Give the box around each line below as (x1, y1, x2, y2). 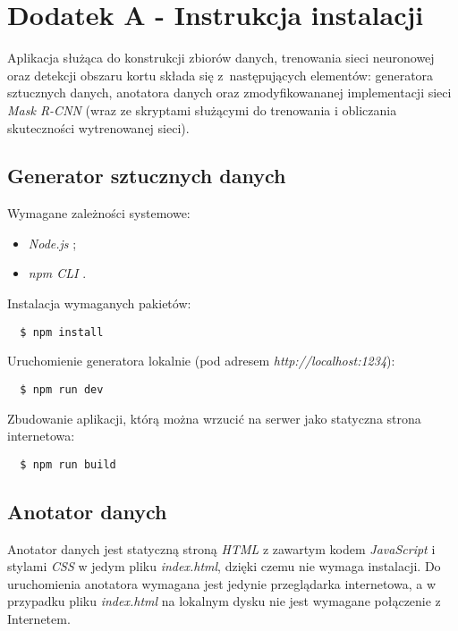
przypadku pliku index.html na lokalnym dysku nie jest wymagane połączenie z (7, 592, 441, 610)
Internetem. (7, 610, 71, 627)
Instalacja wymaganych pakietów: (7, 294, 191, 313)
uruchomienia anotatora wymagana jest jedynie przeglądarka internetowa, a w (7, 574, 437, 593)
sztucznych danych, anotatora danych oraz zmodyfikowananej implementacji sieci (7, 83, 452, 102)
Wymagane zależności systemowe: (7, 204, 191, 223)
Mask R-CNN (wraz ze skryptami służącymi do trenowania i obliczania (7, 100, 397, 119)
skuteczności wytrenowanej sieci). (7, 118, 190, 137)
